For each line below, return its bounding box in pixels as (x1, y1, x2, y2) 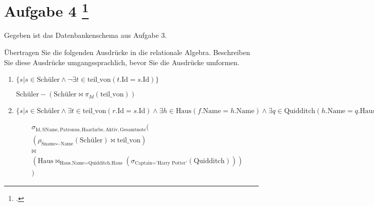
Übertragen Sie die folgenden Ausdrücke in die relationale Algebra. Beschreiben (4, 47, 250, 58)
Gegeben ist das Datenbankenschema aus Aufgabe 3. (4, 30, 167, 40)
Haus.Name (60, 161, 85, 166)
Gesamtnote (120, 127, 146, 132)
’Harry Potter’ (156, 161, 188, 166)
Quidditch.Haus (88, 161, 123, 166)
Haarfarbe (81, 127, 104, 132)
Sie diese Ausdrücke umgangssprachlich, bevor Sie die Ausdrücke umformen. (4, 57, 240, 67)
